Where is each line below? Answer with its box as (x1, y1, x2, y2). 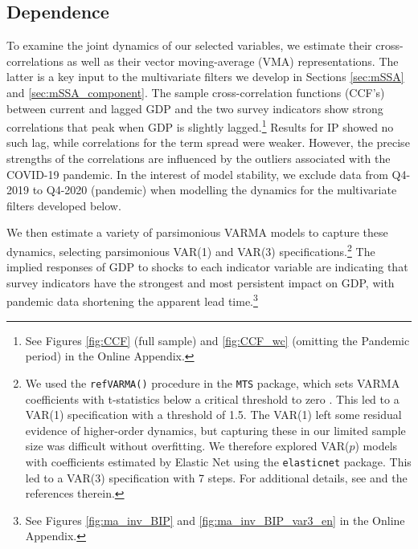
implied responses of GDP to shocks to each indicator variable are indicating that (6, 258, 408, 275)
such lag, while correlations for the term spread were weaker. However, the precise (6, 134, 410, 151)
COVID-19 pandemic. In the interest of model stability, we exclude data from (6, 165, 388, 182)
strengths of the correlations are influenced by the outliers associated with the (6, 150, 391, 167)
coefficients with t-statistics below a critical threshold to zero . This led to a (25, 390, 400, 407)
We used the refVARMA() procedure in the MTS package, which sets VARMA (25, 374, 400, 391)
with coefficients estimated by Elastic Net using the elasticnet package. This (25, 453, 412, 470)
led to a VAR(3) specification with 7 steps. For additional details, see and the (25, 469, 408, 486)
